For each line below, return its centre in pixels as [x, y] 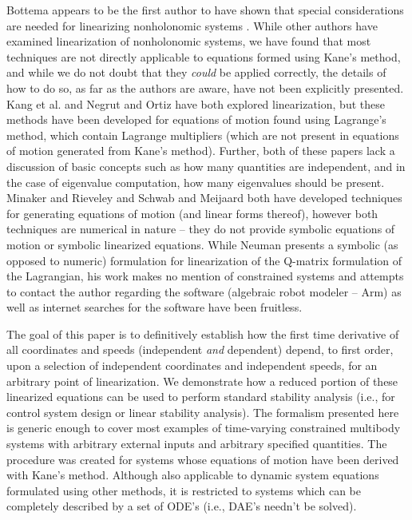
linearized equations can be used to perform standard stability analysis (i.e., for [201, 397]
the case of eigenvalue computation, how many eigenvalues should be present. [196, 182]
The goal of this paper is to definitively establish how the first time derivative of [203, 333]
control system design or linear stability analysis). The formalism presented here [203, 412]
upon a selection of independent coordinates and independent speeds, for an [192, 365]
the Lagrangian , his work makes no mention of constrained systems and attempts [205, 276]
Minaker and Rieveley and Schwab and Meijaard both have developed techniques [204, 198]
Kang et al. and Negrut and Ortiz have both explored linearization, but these [196, 103]
